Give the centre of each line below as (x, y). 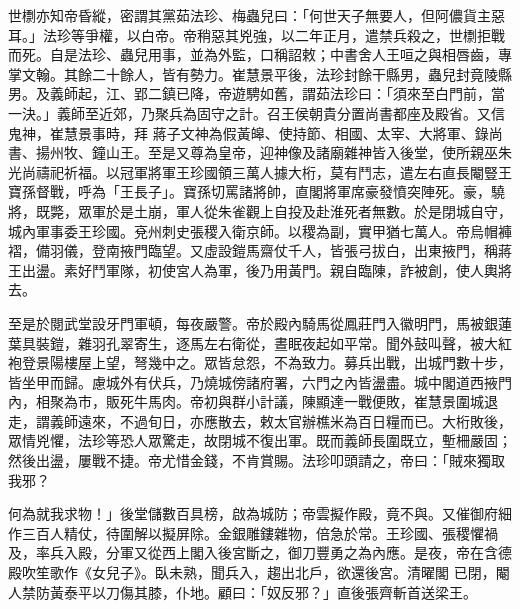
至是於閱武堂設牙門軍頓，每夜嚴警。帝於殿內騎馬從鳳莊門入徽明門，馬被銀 (253, 322)
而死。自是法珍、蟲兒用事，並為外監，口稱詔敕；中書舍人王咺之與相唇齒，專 (260, 54)
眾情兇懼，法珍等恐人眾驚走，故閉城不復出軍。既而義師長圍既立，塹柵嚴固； (260, 440)
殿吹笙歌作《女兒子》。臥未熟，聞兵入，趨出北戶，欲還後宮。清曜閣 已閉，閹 (259, 572)
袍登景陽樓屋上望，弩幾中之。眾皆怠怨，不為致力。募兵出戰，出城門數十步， (260, 362)
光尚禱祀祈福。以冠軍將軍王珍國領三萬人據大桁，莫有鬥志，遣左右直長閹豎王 (260, 171)
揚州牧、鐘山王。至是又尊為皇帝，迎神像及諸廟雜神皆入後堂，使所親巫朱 (273, 152)
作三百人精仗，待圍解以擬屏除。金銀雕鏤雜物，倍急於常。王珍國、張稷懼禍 (253, 532)
